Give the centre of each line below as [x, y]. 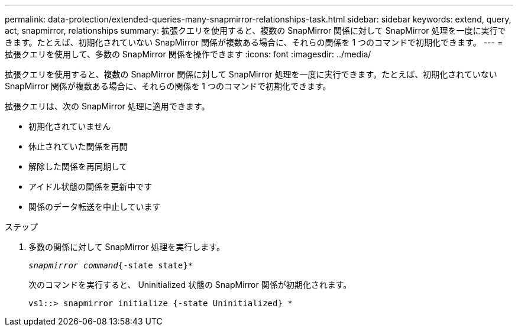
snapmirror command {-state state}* [111, 265]
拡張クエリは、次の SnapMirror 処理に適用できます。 [107, 106]
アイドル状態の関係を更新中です [90, 186]
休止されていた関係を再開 [78, 146]
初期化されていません [70, 126]
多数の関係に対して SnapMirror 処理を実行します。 [127, 247]
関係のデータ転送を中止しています [95, 207]
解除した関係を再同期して [78, 166]
